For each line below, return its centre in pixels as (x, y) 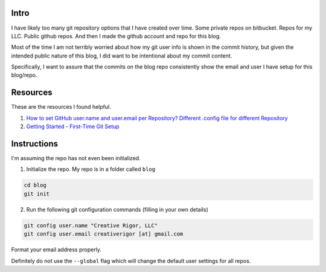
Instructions (35, 144)
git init (37, 194)
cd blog (35, 185)
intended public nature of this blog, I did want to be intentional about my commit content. (122, 56)
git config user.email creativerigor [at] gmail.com (104, 234)
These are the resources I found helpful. (61, 107)
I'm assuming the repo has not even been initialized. (76, 158)
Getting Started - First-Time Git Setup (73, 126)
